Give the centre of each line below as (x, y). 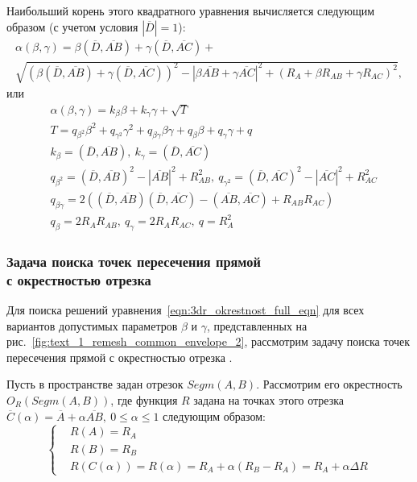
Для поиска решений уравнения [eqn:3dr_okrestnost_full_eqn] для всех (186, 310)
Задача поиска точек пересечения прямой (134, 261)
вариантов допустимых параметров (92, 325)
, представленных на (257, 325)
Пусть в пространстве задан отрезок (95, 384)
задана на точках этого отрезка (269, 400)
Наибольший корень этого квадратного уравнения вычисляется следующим (191, 10)
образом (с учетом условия (72, 26)
